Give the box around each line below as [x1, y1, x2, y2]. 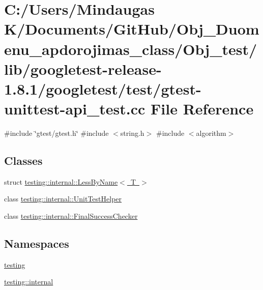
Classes [4, 153, 43, 168]
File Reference [151, 98, 254, 119]
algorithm [196, 128, 226, 138]
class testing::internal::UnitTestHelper [4, 193, 122, 204]
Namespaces [4, 236, 69, 251]
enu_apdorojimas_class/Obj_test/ [4, 38, 257, 59]
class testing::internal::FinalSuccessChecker [4, 211, 138, 221]
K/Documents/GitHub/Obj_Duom [4, 18, 259, 39]
